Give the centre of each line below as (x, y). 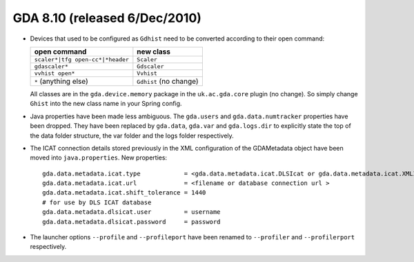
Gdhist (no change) (168, 81)
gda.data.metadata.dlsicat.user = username (131, 212)
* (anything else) (61, 81)
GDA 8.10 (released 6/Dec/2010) (107, 18)
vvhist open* (55, 73)
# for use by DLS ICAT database (97, 202)
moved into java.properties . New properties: (99, 157)
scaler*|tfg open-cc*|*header (81, 59)
